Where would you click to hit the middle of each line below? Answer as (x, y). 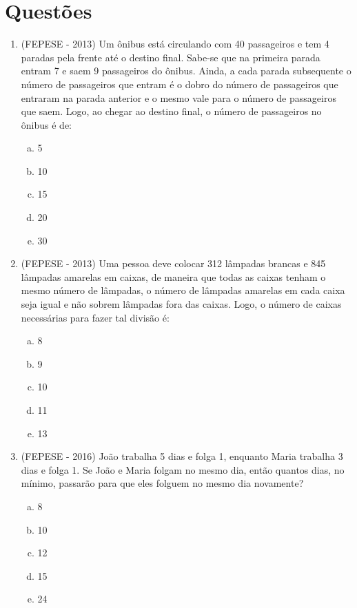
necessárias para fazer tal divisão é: (95, 317)
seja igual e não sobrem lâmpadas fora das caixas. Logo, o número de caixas (181, 304)
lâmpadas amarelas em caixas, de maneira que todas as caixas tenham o (173, 276)
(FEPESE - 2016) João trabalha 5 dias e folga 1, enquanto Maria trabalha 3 (182, 456)
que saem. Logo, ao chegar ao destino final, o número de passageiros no (171, 111)
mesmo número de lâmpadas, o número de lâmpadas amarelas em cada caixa (183, 290)
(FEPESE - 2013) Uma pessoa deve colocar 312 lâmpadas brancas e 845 (173, 263)
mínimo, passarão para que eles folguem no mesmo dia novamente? (162, 483)
